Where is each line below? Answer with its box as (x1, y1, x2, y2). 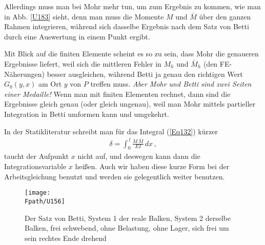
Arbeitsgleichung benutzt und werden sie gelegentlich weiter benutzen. (4, 171, 225, 181)
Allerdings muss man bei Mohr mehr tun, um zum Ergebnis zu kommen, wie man (4, 1, 261, 11)
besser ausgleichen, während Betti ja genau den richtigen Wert (47, 68, 243, 79)
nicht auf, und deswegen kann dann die (77, 151, 200, 161)
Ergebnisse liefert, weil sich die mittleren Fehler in (4, 58, 161, 69)
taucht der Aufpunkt (4, 151, 69, 161)
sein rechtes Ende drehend (25, 232, 107, 243)
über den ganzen (199, 11, 251, 22)
